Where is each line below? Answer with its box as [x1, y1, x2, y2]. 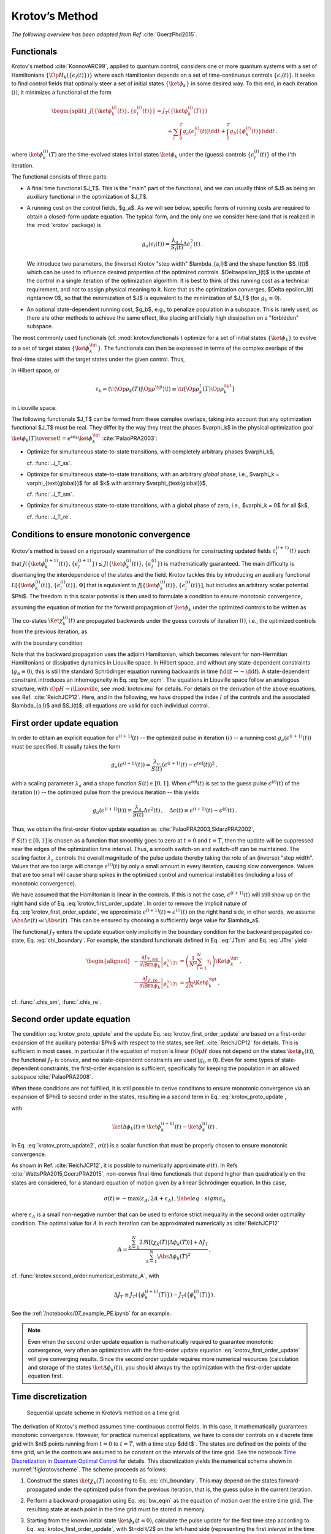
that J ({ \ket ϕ [11, 560, 45, 568]
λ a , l [172, 237, 183, 245]
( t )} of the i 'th [259, 150, 297, 158]
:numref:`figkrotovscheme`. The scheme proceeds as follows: [11, 1466, 167, 1473]
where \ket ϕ [11, 150, 44, 158]
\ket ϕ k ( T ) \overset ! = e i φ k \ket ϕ [11, 433, 93, 443]
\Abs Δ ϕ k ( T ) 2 [156, 1252, 191, 1262]
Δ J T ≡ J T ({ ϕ [113, 1291, 145, 1300]
